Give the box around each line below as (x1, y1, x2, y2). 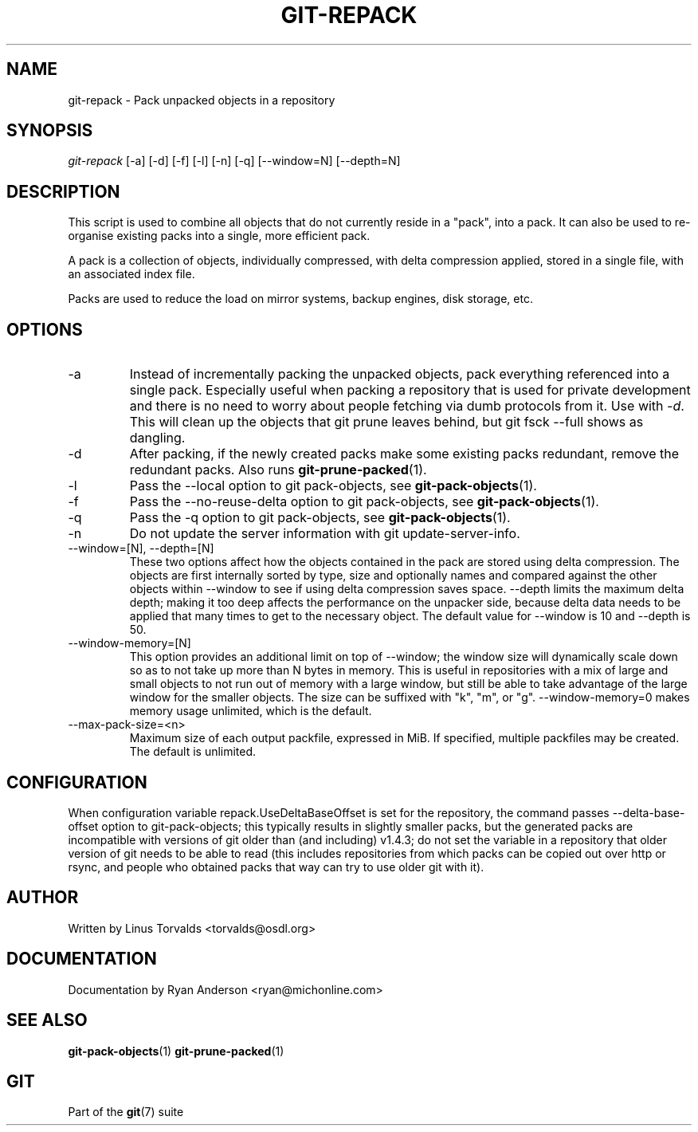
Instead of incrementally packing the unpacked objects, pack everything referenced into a (129, 366, 670, 383)
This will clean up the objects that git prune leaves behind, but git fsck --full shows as (129, 414, 644, 430)
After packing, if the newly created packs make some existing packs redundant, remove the (129, 446, 680, 462)
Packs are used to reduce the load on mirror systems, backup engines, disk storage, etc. (68, 292, 533, 306)
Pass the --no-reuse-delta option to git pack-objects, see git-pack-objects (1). (129, 493, 599, 510)
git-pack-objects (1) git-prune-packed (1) (68, 1044, 284, 1058)
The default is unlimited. (129, 745, 257, 759)
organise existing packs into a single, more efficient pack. (68, 229, 371, 243)
